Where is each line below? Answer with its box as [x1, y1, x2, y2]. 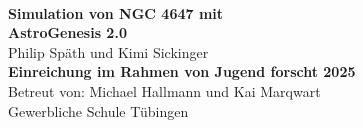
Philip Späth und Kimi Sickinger [8, 41, 209, 62]
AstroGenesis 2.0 [8, 22, 127, 43]
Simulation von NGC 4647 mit [8, 2, 224, 23]
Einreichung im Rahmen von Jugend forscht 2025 [8, 61, 356, 82]
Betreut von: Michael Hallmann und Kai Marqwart [8, 80, 321, 101]
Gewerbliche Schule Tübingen [8, 100, 189, 121]
